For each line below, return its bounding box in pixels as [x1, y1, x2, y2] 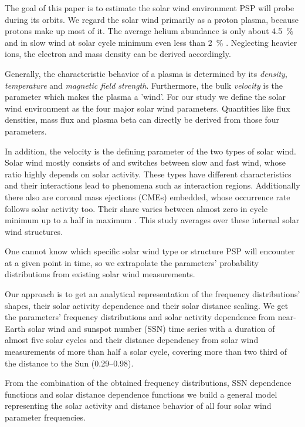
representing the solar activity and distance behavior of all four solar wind [5, 399, 272, 412]
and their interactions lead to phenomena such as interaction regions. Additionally [5, 179, 300, 191]
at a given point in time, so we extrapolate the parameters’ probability [5, 256, 259, 268]
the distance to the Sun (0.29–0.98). [5, 357, 134, 369]
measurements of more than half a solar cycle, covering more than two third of [5, 345, 287, 358]
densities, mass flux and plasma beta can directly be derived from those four [5, 113, 280, 126]
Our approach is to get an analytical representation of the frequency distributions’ [5, 288, 300, 300]
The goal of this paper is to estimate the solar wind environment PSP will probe [5, 2, 294, 14]
